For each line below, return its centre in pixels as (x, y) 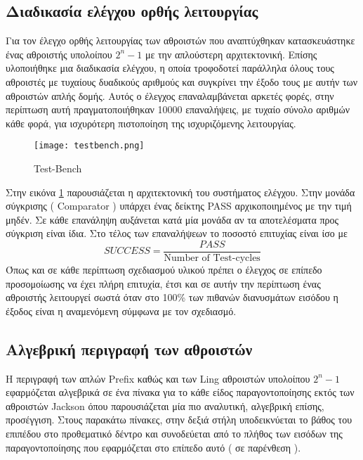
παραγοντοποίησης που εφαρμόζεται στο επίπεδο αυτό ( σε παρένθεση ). (153, 447)
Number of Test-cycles (212, 258)
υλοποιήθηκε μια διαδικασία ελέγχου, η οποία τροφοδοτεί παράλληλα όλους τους (170, 68)
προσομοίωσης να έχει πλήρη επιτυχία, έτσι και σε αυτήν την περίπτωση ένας (163, 283)
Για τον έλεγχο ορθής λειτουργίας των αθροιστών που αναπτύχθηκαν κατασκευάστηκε (180, 40)
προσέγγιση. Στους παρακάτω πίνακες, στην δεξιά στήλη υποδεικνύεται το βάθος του (179, 420)
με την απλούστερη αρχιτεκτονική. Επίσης (231, 54)
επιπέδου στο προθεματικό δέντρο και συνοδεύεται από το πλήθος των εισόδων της (174, 433)
